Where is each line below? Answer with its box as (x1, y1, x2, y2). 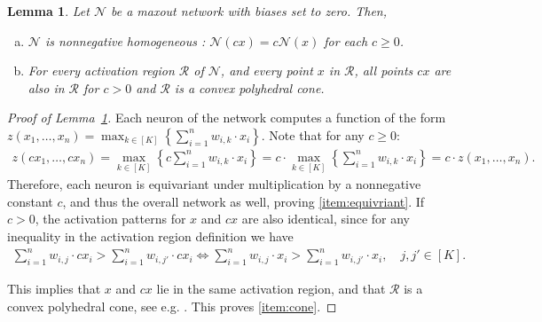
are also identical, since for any (241, 209, 410, 228)
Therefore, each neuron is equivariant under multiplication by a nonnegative (7, 175, 421, 193)
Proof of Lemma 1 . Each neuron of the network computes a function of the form (7, 108, 446, 127)
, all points (354, 61, 413, 80)
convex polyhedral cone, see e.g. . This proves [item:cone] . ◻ (7, 296, 337, 315)
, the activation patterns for (35, 209, 186, 228)
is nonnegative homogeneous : (44, 31, 206, 50)
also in (27, 78, 65, 97)
